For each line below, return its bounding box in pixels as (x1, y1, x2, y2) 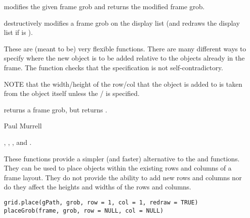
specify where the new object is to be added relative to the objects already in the (4, 53, 245, 63)
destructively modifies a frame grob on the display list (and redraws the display (4, 17, 240, 28)
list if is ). (4, 27, 33, 37)
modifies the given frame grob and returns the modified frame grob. (4, 1, 205, 11)
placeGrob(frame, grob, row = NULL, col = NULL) (4, 207, 164, 214)
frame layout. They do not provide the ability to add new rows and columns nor (4, 172, 242, 182)
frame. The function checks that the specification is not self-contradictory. (4, 62, 223, 72)
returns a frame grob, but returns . (4, 104, 108, 114)
